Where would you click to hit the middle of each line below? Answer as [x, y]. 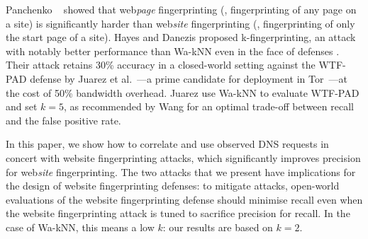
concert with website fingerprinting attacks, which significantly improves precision [183, 157]
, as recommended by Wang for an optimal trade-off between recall [209, 106]
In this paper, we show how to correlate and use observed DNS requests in [167, 144]
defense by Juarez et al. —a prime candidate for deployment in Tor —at [189, 78]
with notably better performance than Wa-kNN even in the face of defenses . [173, 51]
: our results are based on [218, 227]
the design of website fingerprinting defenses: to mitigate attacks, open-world [173, 186]
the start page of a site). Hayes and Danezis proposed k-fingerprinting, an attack [181, 37]
